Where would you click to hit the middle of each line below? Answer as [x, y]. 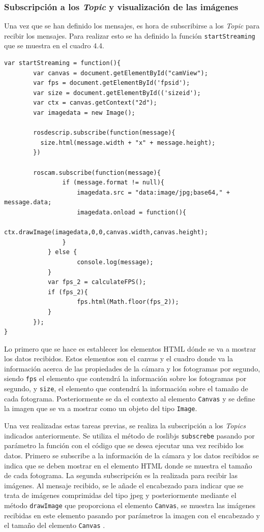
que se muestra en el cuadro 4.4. [54, 45]
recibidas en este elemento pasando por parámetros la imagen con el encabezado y [132, 515]
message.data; [28, 202]
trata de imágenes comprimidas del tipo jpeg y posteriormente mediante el [120, 495]
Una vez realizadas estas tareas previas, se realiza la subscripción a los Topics [125, 426]
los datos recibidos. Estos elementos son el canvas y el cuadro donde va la [119, 358]
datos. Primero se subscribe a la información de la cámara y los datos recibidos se [131, 455]
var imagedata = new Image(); [84, 113]
